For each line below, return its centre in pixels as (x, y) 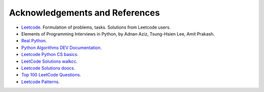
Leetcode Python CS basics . (50, 55)
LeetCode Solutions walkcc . (49, 61)
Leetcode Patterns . (40, 82)
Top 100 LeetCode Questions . (51, 75)
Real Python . (34, 41)
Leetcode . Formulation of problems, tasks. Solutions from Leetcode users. (96, 27)
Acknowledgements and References (84, 13)
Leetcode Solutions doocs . (48, 68)
